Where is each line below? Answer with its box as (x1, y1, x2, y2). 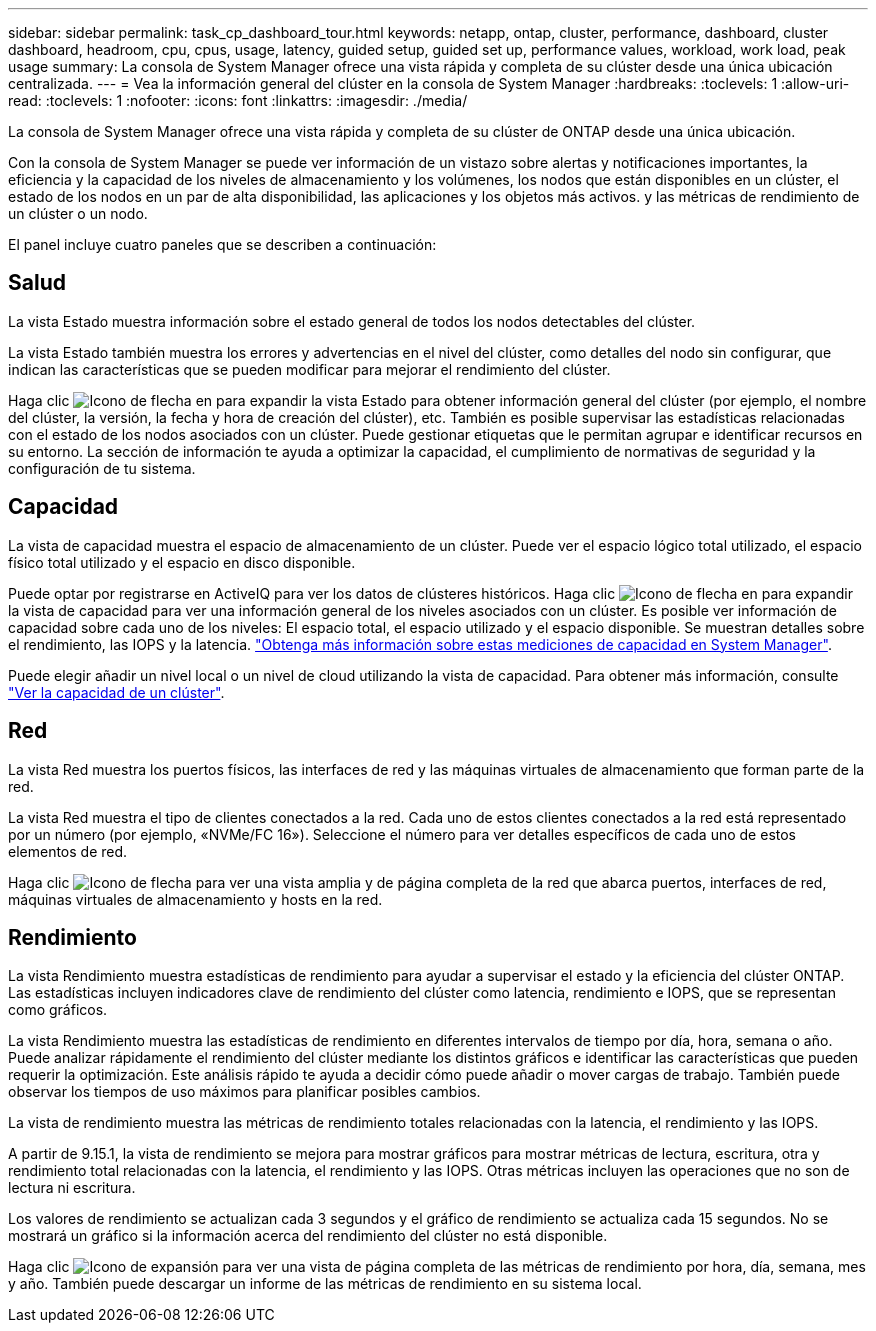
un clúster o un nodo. (8, 205, 148, 222)
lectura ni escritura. (8, 1179, 136, 1197)
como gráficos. (8, 1001, 108, 1019)
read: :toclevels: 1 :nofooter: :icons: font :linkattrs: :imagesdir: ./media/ (8, 92, 468, 109)
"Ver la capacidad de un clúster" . (8, 683, 225, 701)
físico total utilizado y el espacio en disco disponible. (8, 553, 356, 571)
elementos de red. (8, 842, 128, 860)
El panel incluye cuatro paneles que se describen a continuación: (8, 236, 437, 253)
